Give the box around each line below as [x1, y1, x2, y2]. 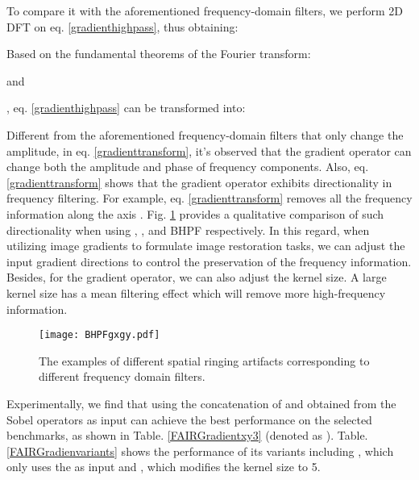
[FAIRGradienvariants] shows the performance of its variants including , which [6, 442, 394, 459]
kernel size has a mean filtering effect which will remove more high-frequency [6, 284, 386, 301]
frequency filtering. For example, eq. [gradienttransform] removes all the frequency [6, 190, 413, 207]
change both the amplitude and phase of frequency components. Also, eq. [6, 158, 369, 175]
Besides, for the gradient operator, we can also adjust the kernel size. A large [6, 269, 387, 286]
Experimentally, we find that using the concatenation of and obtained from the [6, 394, 396, 411]
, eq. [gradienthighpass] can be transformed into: [6, 99, 246, 116]
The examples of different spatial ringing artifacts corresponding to [39, 352, 370, 369]
